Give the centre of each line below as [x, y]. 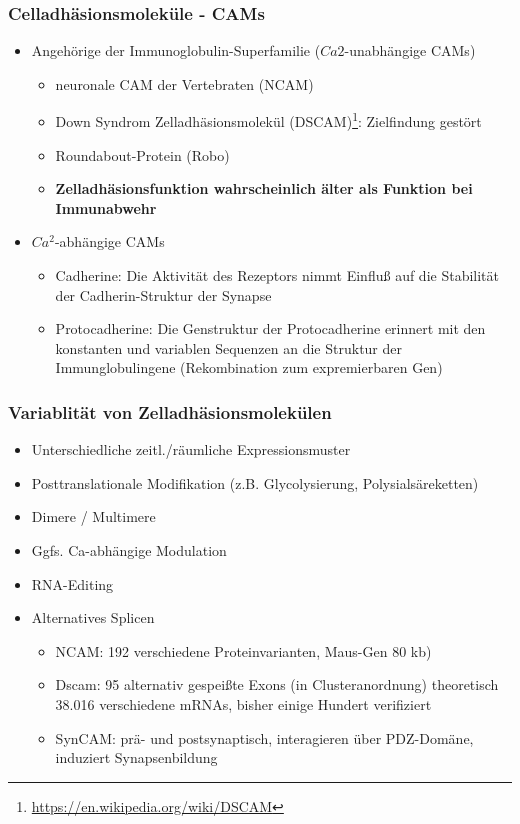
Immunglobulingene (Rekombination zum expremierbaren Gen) [249, 367]
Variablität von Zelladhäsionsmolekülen [170, 411]
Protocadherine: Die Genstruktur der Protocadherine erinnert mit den [270, 328]
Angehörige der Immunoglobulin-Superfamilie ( [176, 50]
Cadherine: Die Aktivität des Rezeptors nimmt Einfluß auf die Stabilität [277, 275]
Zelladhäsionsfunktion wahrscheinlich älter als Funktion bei [264, 188]
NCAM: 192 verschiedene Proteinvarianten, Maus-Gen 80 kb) [243, 650]
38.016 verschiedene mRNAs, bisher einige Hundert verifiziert [243, 703]
